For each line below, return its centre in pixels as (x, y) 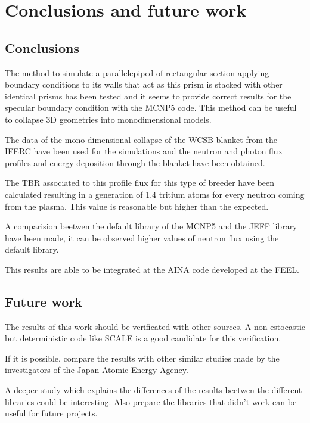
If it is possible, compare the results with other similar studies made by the (142, 358)
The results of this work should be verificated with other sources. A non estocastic (155, 326)
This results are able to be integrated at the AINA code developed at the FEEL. (152, 269)
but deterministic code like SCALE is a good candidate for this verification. (143, 338)
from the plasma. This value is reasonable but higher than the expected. (137, 206)
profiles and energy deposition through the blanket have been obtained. (135, 162)
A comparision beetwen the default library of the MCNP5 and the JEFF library (151, 226)
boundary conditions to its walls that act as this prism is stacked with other (144, 84)
